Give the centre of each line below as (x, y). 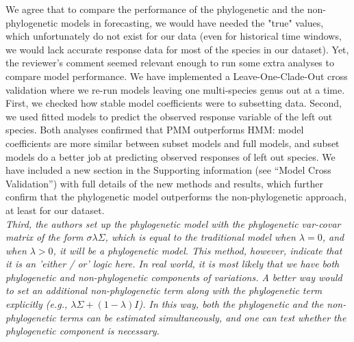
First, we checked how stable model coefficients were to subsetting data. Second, (174, 103)
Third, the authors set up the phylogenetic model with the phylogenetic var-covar (173, 223)
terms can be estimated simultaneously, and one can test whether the (203, 317)
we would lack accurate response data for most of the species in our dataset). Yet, (177, 49)
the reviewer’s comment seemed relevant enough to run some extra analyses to (170, 63)
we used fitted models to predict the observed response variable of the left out (169, 116)
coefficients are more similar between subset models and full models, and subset (173, 143)
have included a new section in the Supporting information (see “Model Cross (168, 170)
